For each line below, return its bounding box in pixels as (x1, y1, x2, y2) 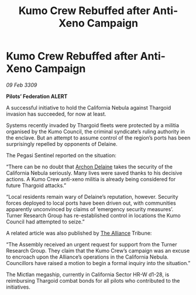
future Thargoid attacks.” (6, 182, 66, 189)
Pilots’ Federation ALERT (6, 93, 68, 100)
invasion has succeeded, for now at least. (6, 110, 106, 117)
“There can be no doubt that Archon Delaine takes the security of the (6, 163, 173, 170)
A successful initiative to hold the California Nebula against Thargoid (6, 104, 171, 111)
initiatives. (6, 283, 31, 290)
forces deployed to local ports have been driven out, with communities (6, 199, 177, 206)
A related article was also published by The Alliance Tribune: (6, 229, 152, 236)
